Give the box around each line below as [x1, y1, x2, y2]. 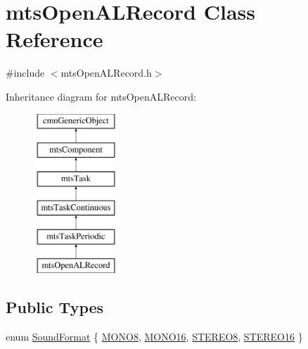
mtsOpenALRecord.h [60, 65, 152, 80]
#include [6, 65, 45, 80]
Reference [6, 25, 103, 53]
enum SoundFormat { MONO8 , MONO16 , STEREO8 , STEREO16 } [6, 329, 303, 344]
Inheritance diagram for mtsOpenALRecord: [6, 89, 196, 103]
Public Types [6, 296, 104, 318]
